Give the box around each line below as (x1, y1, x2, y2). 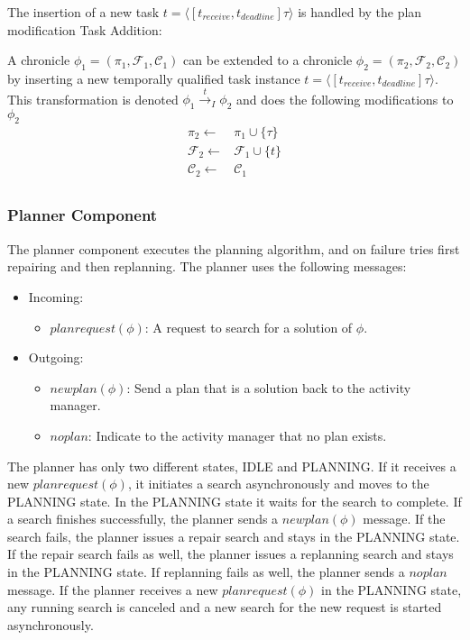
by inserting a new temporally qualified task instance (7, 69, 300, 87)
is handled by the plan (298, 3, 422, 21)
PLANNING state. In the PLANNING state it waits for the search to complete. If (7, 491, 462, 510)
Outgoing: (28, 348, 84, 367)
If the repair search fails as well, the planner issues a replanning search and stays (7, 544, 454, 563)
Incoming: (28, 287, 84, 306)
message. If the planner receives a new (7, 580, 218, 599)
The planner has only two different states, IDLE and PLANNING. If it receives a (7, 456, 456, 475)
